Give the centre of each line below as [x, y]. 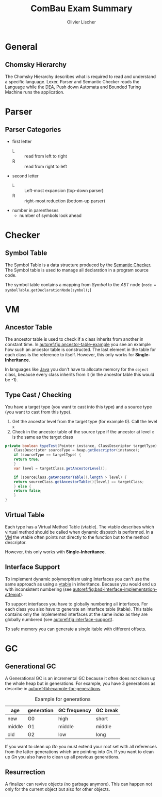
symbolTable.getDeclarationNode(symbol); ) [48, 290]
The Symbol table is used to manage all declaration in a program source [77, 270]
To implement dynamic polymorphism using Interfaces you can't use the [77, 579]
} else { [23, 486]
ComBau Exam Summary [81, 9]
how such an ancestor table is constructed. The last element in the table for [81, 350]
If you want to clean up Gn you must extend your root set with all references [81, 746]
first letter [22, 141]
